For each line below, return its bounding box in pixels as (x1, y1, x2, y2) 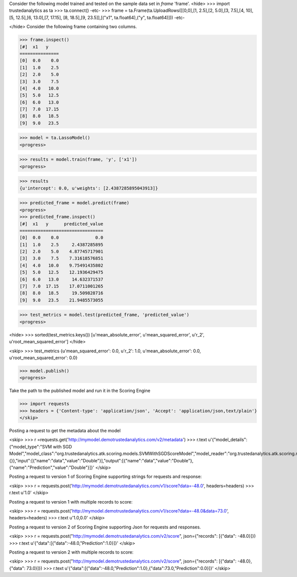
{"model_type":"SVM (9, 444, 52, 449)
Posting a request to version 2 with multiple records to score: (9, 549, 134, 555)
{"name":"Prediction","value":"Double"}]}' (9, 464, 95, 470)
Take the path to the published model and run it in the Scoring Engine (9, 387, 150, 394)
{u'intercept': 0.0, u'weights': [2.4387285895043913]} (19, 185, 158, 191)
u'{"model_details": (208, 437, 247, 443)
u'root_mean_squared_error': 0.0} (9, 355, 78, 361)
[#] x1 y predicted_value (19, 221, 103, 227)
